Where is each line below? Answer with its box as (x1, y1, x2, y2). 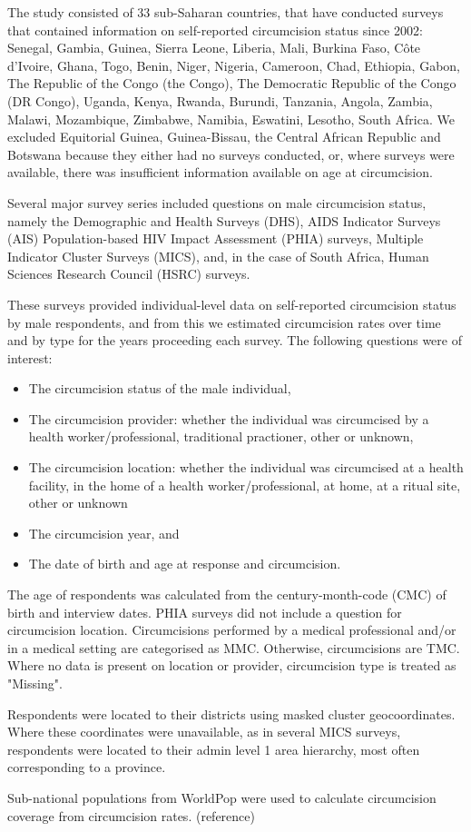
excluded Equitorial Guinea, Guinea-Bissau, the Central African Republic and (7, 127, 441, 146)
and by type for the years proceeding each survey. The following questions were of (7, 331, 462, 350)
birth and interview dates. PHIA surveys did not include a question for (7, 602, 402, 621)
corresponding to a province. (7, 758, 166, 777)
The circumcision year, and (28, 523, 180, 542)
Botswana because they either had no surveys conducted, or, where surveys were (7, 144, 455, 163)
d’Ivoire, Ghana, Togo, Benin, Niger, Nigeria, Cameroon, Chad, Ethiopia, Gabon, (7, 55, 460, 74)
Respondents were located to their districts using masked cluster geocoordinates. (7, 704, 456, 723)
